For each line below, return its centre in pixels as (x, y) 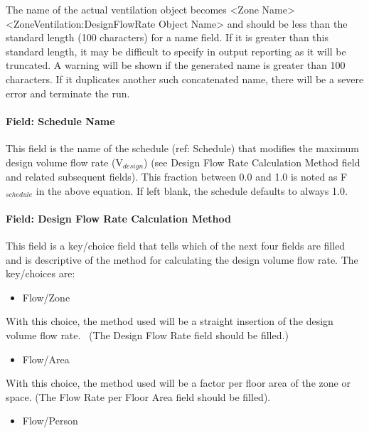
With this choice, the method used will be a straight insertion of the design (170, 321)
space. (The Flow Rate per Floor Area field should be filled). (138, 396)
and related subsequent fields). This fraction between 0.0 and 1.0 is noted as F (177, 176)
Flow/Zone (46, 297)
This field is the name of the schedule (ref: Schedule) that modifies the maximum (182, 148)
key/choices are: (41, 273)
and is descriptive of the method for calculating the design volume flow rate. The (182, 259)
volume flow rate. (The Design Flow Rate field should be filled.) (147, 335)
